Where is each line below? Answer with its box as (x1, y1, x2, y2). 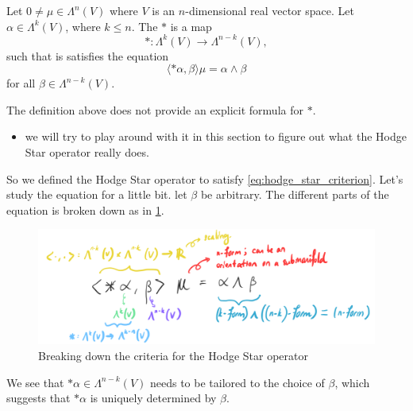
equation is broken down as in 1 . (6, 201, 164, 218)
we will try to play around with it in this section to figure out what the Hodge (25, 128, 407, 145)
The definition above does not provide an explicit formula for (6, 101, 303, 118)
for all (6, 75, 36, 91)
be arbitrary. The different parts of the (200, 186, 389, 203)
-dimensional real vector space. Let (185, 2, 354, 18)
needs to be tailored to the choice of (149, 374, 325, 390)
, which (334, 374, 370, 390)
